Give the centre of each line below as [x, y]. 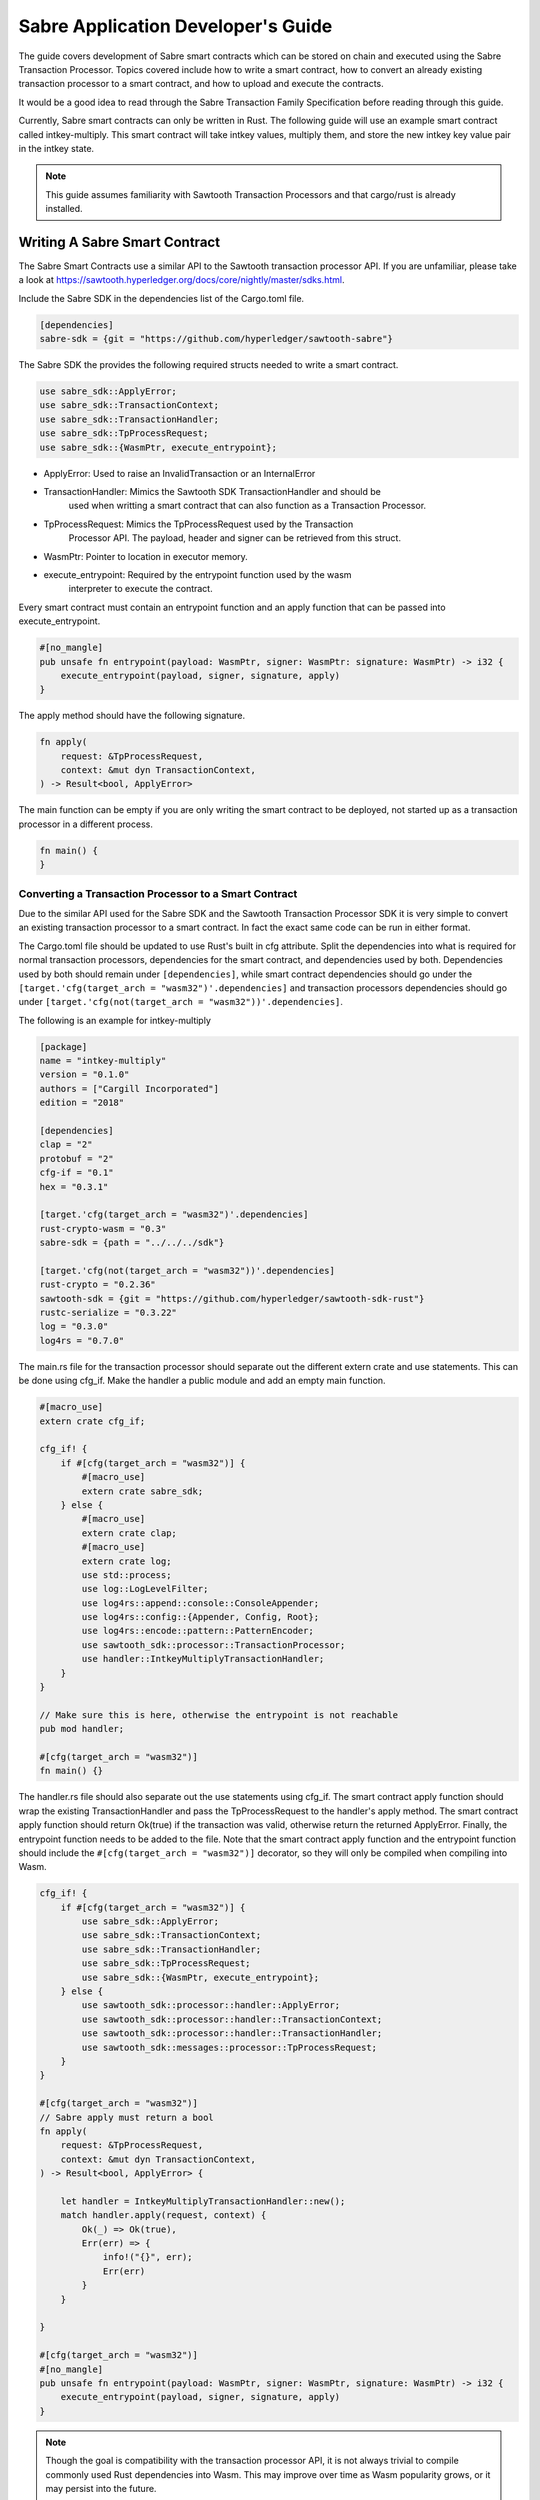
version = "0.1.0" [84, 1074]
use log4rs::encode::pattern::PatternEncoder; [197, 1631]
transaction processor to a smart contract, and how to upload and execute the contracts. [201, 84]
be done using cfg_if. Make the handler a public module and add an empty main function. [202, 1381]
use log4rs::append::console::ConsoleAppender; [200, 1603]
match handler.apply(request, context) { [163, 2215]
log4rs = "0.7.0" [82, 1340]
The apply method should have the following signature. [132, 716]
